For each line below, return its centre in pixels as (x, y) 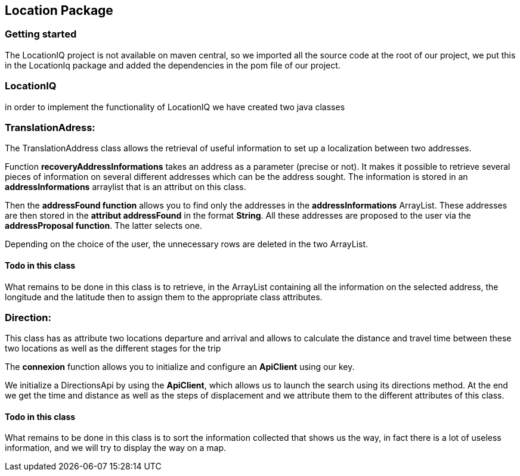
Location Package (59, 10)
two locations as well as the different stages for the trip (113, 349)
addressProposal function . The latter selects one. (103, 226)
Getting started (41, 34)
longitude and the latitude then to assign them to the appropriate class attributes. (164, 297)
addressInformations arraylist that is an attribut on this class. (126, 187)
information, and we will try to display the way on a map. (115, 448)
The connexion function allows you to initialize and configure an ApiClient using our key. (180, 367)
